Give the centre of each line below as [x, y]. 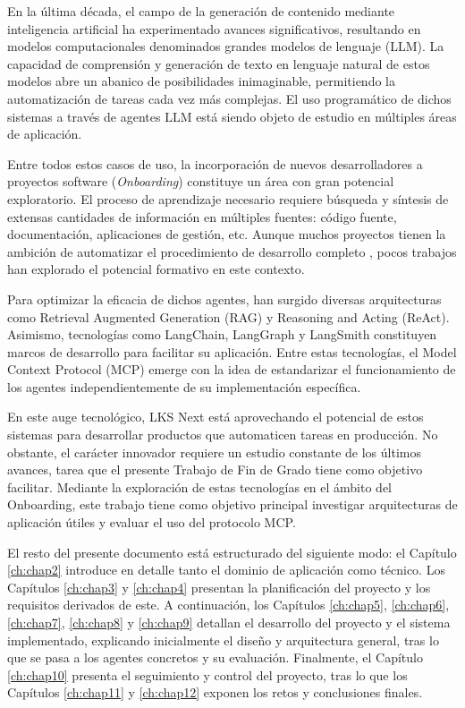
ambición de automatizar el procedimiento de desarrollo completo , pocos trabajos [232, 251]
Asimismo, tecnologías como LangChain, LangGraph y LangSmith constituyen [222, 334]
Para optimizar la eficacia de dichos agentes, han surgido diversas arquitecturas [224, 299]
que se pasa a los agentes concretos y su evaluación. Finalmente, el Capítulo [215, 657]
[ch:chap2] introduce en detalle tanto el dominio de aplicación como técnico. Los [226, 570]
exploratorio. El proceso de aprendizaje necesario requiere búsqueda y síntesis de [228, 198]
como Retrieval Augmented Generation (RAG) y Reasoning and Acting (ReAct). [228, 316]
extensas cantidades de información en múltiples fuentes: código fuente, [202, 216]
